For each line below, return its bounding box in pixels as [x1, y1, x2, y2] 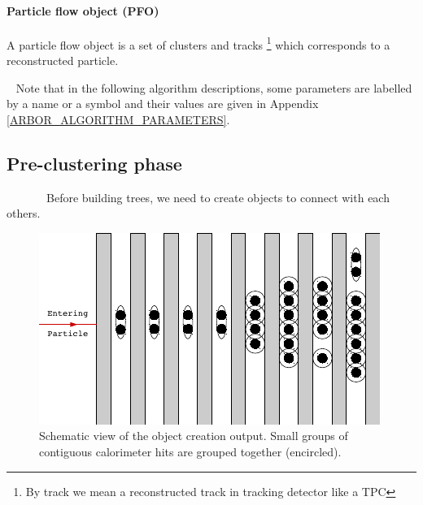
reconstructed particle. [7, 52, 119, 69]
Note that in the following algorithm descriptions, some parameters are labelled [15, 79, 412, 96]
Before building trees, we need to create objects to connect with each [46, 188, 390, 205]
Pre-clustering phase [7, 150, 182, 175]
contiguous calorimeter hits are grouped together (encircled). [39, 443, 342, 460]
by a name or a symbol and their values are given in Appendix [7, 95, 319, 112]
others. [7, 205, 41, 222]
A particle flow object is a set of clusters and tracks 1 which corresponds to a [7, 33, 390, 53]
